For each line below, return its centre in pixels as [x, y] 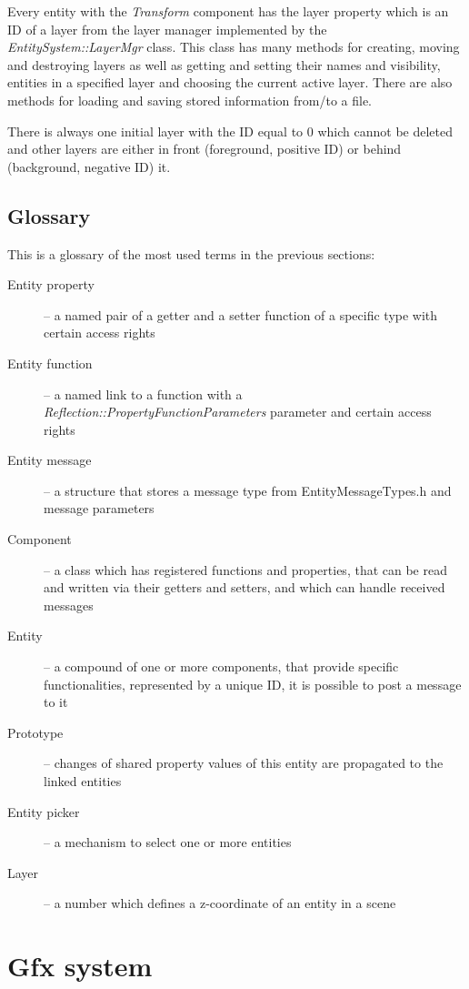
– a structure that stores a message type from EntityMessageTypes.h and [248, 490]
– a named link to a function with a [143, 394]
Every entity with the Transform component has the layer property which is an [228, 11]
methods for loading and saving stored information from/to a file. [190, 100]
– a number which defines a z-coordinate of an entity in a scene [220, 903]
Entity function [50, 363]
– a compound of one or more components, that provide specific [221, 666]
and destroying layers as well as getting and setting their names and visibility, [224, 64]
